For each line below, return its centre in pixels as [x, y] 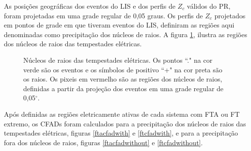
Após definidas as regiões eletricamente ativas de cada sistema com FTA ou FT [122, 114]
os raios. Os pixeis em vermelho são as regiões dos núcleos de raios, [123, 79]
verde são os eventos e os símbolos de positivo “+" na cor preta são [123, 69]
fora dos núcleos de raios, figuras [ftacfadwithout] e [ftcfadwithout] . [103, 142]
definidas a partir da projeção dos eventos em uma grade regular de [124, 88]
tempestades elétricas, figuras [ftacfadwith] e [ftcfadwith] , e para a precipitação [121, 133]
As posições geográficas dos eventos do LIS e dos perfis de [90, 6]
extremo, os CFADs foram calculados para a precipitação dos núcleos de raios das [125, 123]
